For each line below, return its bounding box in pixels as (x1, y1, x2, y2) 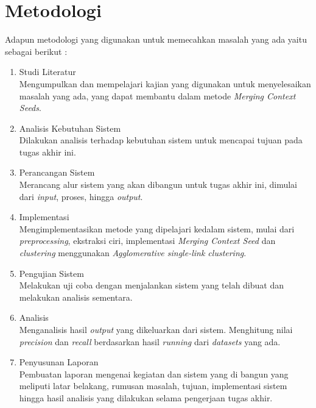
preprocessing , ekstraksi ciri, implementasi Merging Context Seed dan (19, 234, 276, 247)
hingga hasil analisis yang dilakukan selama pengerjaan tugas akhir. (19, 391, 273, 404)
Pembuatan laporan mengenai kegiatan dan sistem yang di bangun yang (19, 367, 289, 380)
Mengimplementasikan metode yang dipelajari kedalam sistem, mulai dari (19, 222, 295, 235)
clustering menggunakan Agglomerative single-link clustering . (19, 246, 247, 259)
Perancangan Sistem (19, 166, 95, 179)
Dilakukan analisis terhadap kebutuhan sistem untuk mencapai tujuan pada (19, 134, 303, 146)
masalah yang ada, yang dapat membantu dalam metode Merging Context (19, 89, 296, 102)
